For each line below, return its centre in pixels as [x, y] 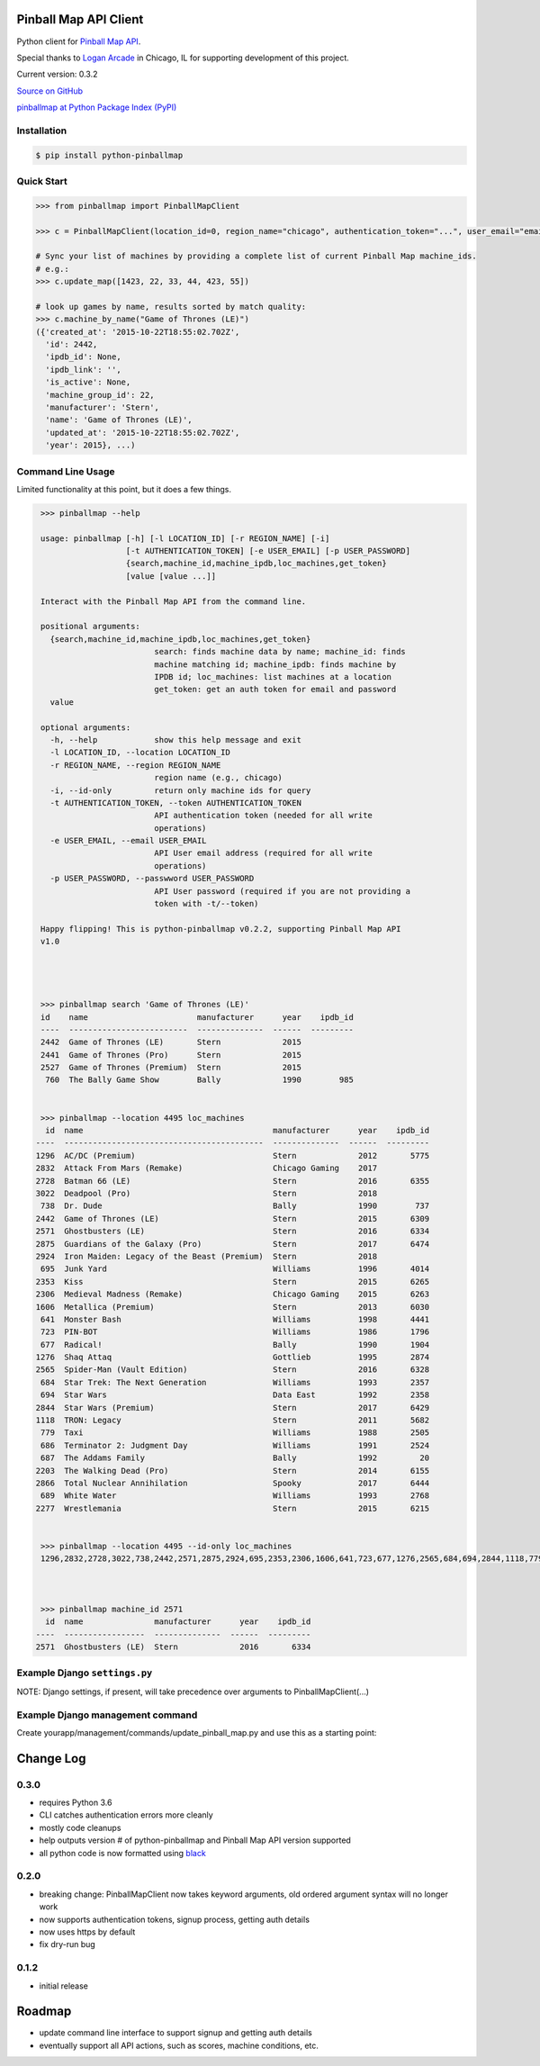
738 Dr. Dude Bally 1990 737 [235, 1206]
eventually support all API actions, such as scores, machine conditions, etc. [179, 2045]
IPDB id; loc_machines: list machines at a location [273, 677]
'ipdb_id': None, [83, 357]
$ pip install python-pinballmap [109, 155]
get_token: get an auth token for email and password [275, 690]
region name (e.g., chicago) [218, 778]
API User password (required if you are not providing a [283, 891]
